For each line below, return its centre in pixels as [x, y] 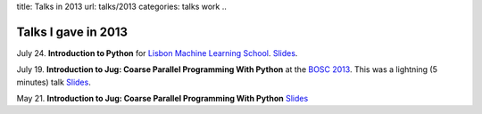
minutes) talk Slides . [54, 82]
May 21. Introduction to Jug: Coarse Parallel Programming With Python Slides [162, 99]
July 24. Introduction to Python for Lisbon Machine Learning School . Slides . [157, 53]
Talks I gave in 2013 [72, 32]
